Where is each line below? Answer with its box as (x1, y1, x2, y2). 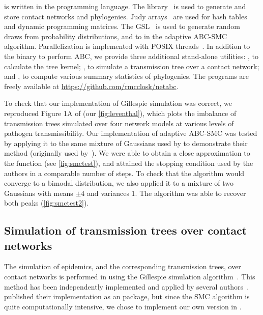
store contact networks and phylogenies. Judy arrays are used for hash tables (4, 11, 247, 21)
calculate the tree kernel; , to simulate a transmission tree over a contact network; (4, 61, 259, 71)
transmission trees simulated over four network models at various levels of (4, 118, 234, 128)
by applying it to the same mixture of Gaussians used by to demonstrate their (4, 137, 248, 148)
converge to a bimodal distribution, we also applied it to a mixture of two (4, 178, 233, 188)
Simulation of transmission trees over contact (4, 222, 247, 238)
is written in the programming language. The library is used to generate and (4, 1, 246, 11)
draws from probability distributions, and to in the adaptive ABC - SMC (4, 31, 227, 41)
